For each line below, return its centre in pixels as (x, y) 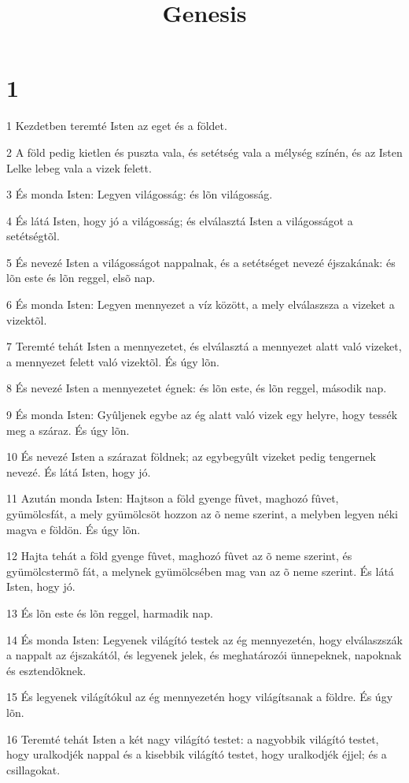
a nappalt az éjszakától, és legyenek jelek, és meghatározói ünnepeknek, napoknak (204, 655)
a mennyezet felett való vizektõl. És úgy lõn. (113, 361)
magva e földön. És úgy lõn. (74, 529)
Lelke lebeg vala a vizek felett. (79, 167)
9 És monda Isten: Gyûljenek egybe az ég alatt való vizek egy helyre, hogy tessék (202, 415)
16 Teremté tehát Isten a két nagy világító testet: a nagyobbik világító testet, (193, 738)
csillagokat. (33, 769)
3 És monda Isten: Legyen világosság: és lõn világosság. (140, 194)
